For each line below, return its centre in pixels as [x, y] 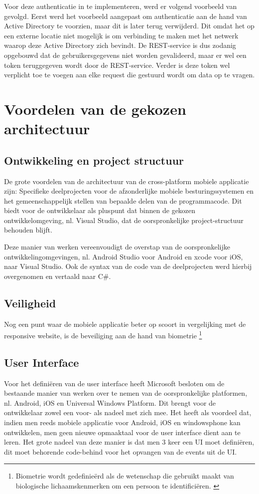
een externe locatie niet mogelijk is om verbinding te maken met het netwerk [121, 35]
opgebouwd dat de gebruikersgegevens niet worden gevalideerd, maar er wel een [125, 55]
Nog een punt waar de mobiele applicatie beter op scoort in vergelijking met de [125, 324]
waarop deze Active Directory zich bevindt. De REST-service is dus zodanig [120, 45]
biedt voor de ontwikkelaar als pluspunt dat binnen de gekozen [100, 210]
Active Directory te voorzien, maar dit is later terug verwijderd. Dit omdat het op [129, 26]
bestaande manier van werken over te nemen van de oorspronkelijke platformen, [126, 393]
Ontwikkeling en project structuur [94, 160]
